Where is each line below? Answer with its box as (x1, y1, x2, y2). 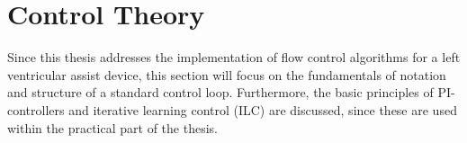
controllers (7, 100, 65, 119)
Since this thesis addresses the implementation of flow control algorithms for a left (7, 48, 461, 67)
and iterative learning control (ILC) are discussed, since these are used (68, 100, 457, 119)
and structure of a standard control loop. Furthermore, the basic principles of (7, 83, 434, 102)
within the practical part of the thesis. (7, 118, 218, 137)
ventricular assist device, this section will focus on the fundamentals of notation (7, 65, 446, 84)
